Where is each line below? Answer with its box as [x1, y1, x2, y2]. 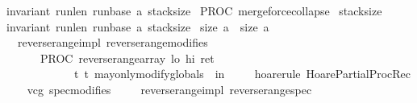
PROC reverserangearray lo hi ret [40, 49, 215, 66]
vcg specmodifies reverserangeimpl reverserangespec [27, 80, 312, 97]
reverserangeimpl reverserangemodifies [17, 34, 208, 51]
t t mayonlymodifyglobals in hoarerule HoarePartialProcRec [73, 65, 411, 82]
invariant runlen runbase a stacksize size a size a [6, 18, 269, 35]
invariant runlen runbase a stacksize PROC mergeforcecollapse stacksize [6, 2, 382, 19]
